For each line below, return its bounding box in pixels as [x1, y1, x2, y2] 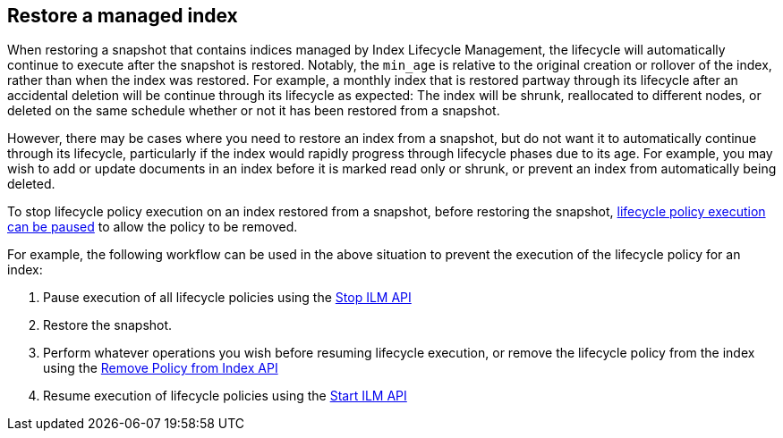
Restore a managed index [7, 4, 238, 27]
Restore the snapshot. [43, 317, 173, 333]
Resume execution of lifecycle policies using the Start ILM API [43, 388, 407, 404]
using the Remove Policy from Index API [43, 360, 278, 376]
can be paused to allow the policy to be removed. [7, 219, 298, 235]
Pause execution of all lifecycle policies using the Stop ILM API [43, 290, 412, 306]
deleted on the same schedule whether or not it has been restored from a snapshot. [7, 103, 500, 119]
